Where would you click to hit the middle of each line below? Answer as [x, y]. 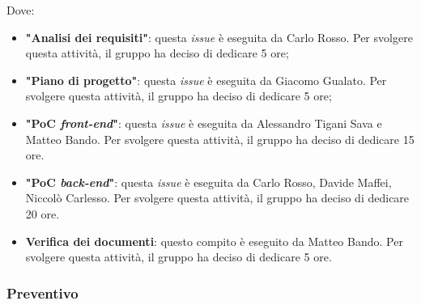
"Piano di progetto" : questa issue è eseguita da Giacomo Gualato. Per [206, 80]
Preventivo [43, 292]
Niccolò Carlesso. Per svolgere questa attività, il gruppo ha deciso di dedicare [217, 198]
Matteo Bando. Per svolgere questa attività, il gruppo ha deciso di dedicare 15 [220, 139]
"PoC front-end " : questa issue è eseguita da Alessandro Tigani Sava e [204, 123]
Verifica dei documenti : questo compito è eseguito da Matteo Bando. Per [214, 241]
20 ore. [43, 213]
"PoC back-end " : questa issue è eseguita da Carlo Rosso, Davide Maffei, [208, 182]
